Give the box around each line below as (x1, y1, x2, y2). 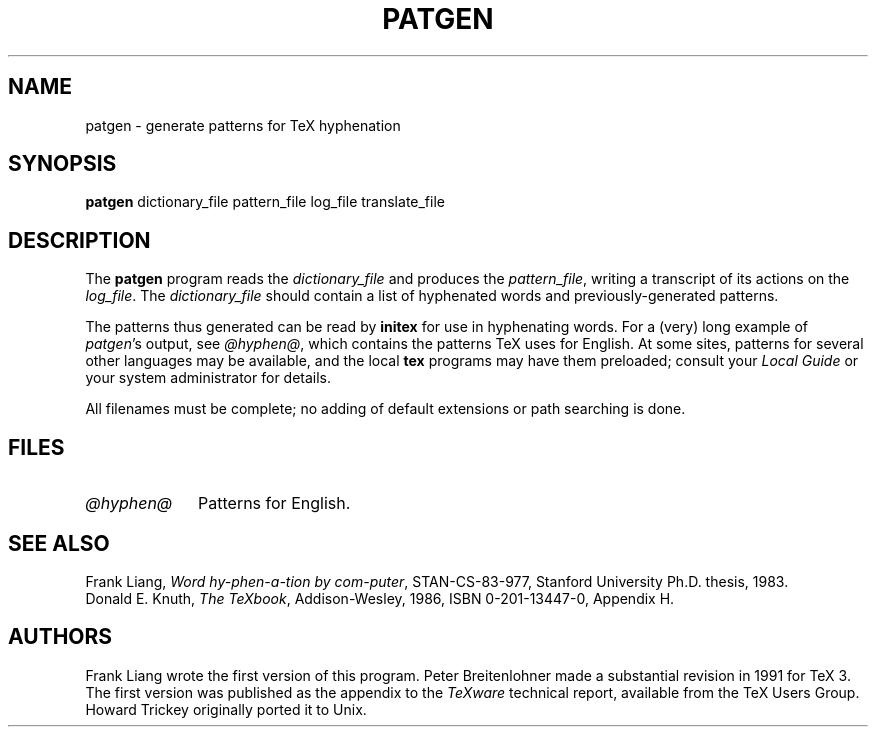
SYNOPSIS (8, 151, 117, 177)
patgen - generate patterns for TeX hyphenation (85, 116, 401, 134)
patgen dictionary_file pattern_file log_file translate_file (85, 193, 445, 211)
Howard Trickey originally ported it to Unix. (85, 700, 367, 718)
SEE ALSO (8, 530, 110, 556)
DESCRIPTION (8, 227, 151, 253)
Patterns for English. (198, 493, 351, 514)
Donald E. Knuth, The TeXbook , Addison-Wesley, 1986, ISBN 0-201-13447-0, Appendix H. (85, 589, 675, 607)
